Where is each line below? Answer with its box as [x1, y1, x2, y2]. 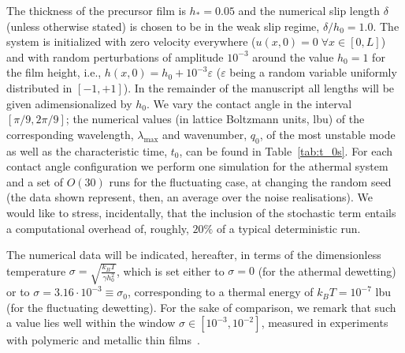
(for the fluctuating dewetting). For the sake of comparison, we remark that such [6, 299, 396, 315]
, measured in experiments [261, 314, 388, 331]
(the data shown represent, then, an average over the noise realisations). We [6, 189, 373, 205]
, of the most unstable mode [259, 126, 396, 142]
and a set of [6, 173, 64, 190]
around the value [252, 48, 334, 65]
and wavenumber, [162, 126, 247, 142]
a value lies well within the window [6, 314, 176, 331]
